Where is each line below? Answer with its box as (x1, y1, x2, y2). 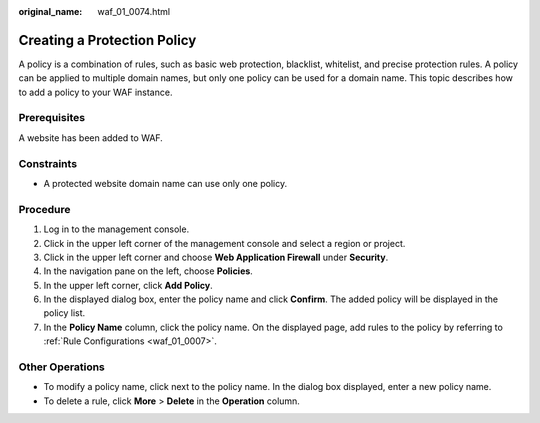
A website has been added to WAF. (18, 131, 164, 144)
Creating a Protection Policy (18, 31, 197, 49)
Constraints (18, 156, 78, 170)
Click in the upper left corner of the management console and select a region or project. (43, 237, 406, 249)
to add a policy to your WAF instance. (18, 86, 173, 98)
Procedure (18, 202, 71, 216)
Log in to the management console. (43, 223, 190, 235)
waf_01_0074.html (97, 6, 170, 17)
